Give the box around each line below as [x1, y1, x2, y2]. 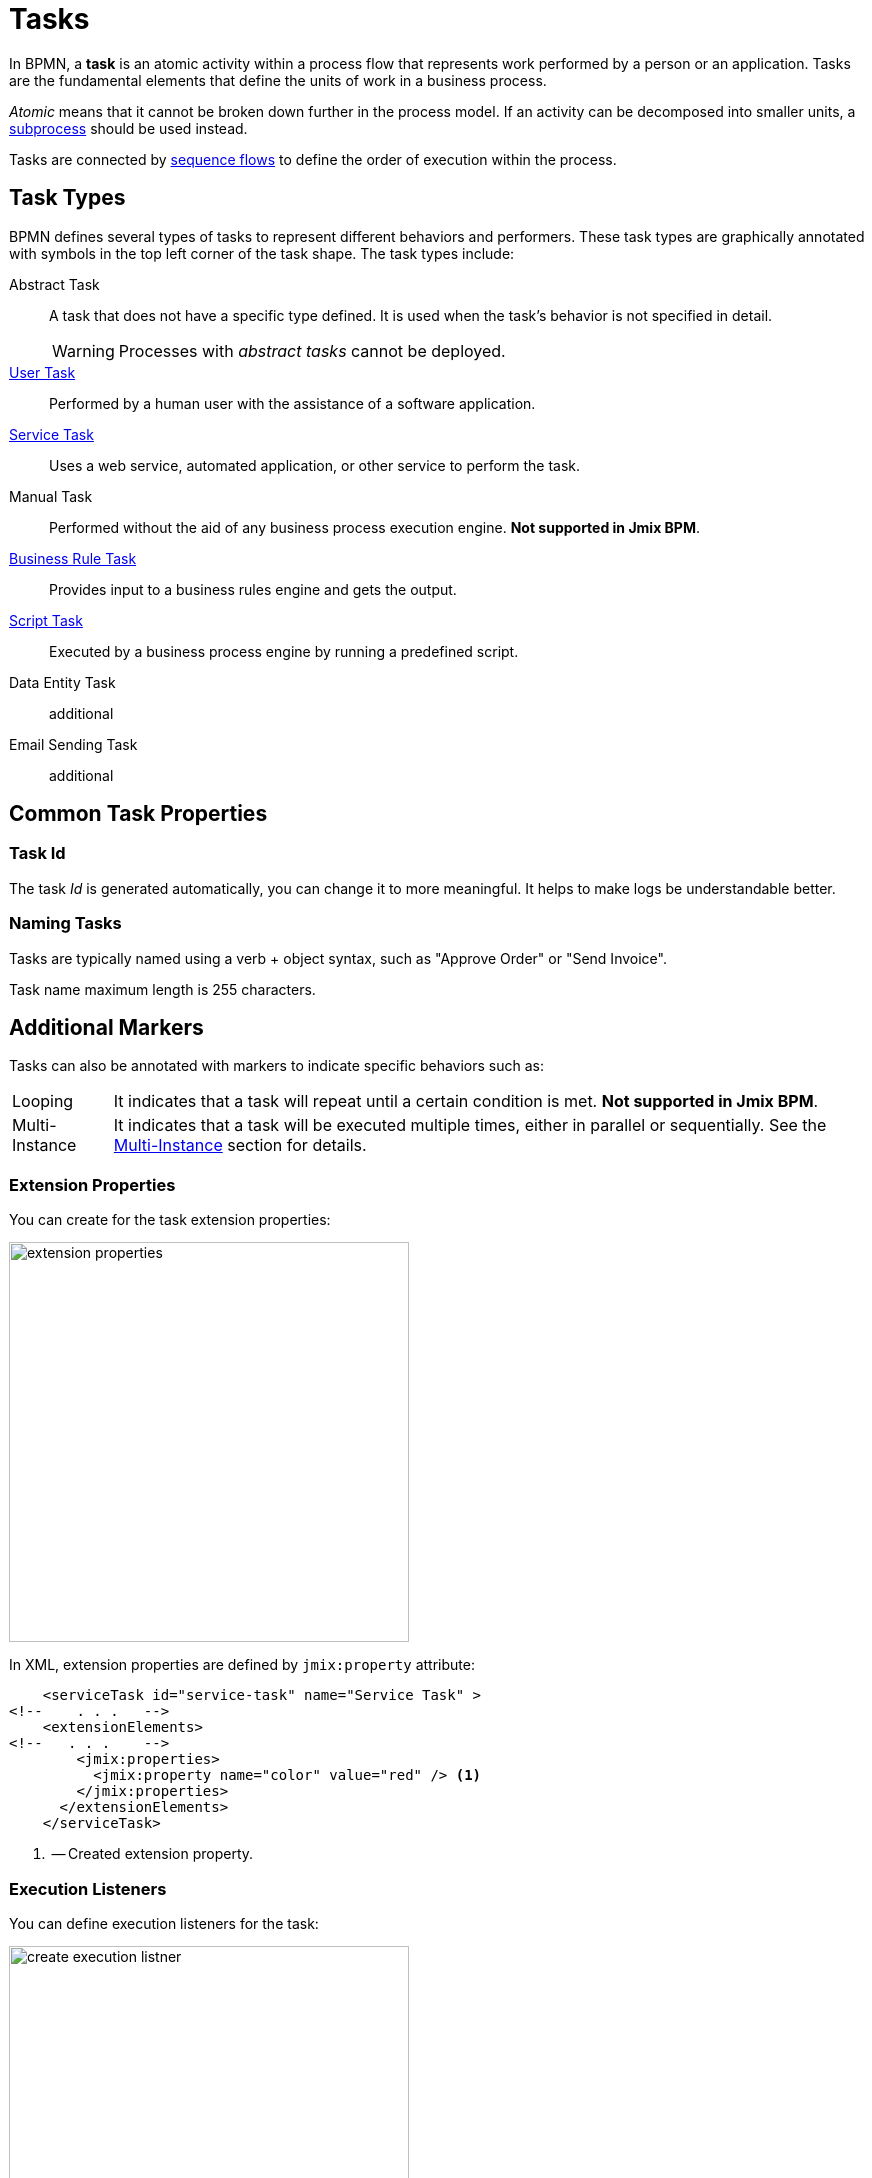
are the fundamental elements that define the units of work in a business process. [9, 71, 547, 89]
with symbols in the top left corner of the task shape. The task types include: [9, 244, 515, 262]
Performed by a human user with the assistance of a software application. [49, 394, 536, 412]
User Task [9, 363, 76, 381]
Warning [52, 340, 115, 361]
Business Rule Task [9, 549, 137, 567]
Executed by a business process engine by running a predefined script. [49, 642, 519, 660]
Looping [12, 1091, 74, 1112]
